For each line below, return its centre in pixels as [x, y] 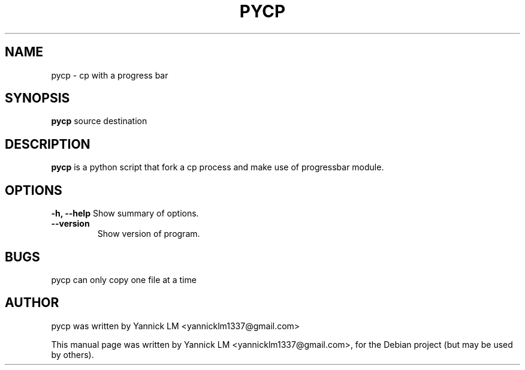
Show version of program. [149, 234]
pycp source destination [99, 121]
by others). [73, 354]
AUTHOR [32, 303]
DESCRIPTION [48, 144]
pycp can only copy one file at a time [124, 279]
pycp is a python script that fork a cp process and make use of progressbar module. [218, 167]
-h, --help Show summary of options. [125, 213]
